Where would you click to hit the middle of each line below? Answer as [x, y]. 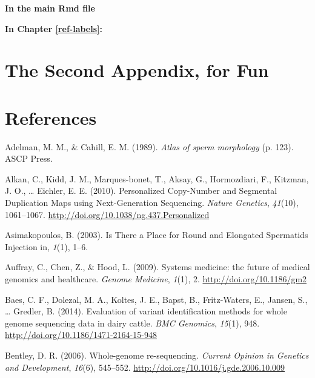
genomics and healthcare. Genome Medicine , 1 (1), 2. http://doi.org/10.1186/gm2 [156, 279]
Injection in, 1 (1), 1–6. [47, 246]
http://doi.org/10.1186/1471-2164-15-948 [81, 335]
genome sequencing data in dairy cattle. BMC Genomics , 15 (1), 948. [132, 323]
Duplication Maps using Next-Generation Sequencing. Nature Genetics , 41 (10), [152, 203]
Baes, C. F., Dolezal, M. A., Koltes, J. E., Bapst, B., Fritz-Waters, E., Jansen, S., [156, 299]
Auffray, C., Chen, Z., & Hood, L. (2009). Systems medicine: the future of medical [157, 267]
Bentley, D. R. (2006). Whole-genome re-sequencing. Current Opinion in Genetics [157, 355]
